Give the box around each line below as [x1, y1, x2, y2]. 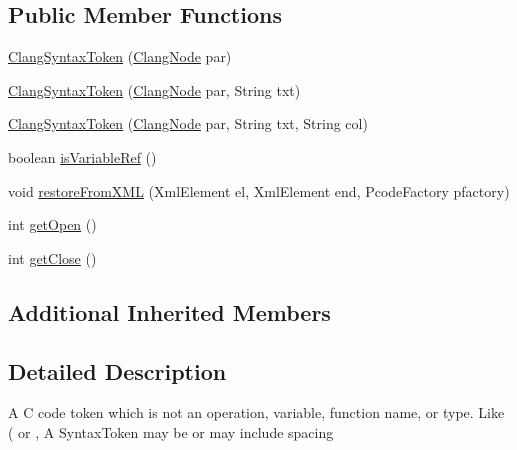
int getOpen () [8, 214, 97, 235]
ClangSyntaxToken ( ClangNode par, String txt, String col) [8, 113, 368, 134]
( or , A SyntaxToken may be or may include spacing [8, 421, 334, 442]
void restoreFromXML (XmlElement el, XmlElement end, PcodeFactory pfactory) [8, 180, 510, 201]
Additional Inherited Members [8, 296, 331, 327]
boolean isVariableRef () [8, 146, 157, 167]
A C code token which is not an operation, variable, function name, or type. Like [8, 402, 505, 423]
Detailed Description [8, 355, 227, 386]
